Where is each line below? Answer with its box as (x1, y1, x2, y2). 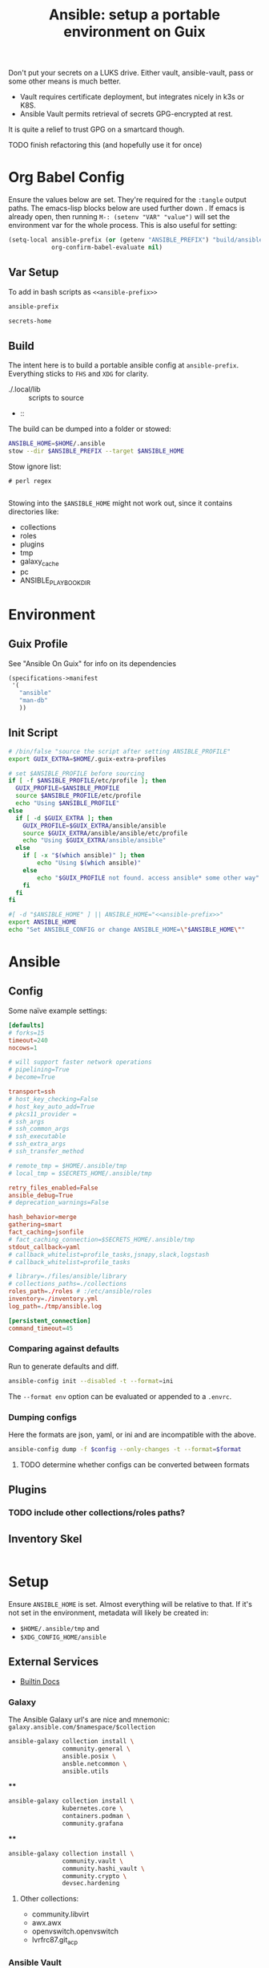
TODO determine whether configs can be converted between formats (19, 1459, 250, 1470)
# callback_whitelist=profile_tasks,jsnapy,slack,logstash (8, 1250, 210, 1258)
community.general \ (62, 1744, 130, 1753)
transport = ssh (8, 1088, 56, 1096)
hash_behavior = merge (8, 1214, 78, 1222)
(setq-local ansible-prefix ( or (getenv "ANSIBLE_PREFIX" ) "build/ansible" (8, 236, 267, 244)
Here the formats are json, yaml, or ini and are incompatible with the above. (8, 1430, 257, 1439)
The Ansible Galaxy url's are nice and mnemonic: (8, 1715, 171, 1725)
